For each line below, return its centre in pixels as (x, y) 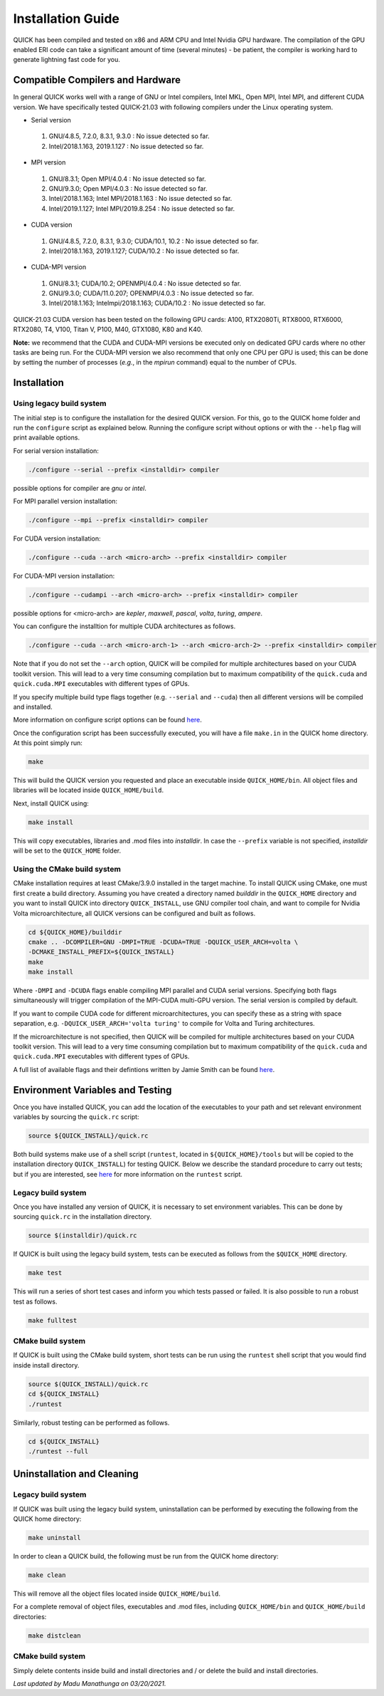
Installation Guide (66, 19)
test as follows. (35, 1301)
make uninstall (54, 1538)
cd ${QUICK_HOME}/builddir (75, 932)
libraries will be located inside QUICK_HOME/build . (88, 790)
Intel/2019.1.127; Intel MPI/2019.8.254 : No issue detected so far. (142, 208)
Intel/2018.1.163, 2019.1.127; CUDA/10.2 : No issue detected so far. (144, 251)
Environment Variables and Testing (92, 1090)
